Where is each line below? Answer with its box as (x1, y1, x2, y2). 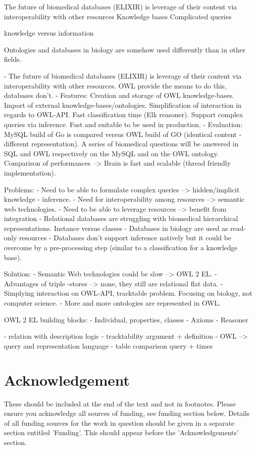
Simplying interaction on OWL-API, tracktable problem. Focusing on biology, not (4, 288, 253, 298)
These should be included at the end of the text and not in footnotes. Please (4, 398, 236, 408)
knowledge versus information (4, 28, 94, 38)
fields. (4, 54, 22, 64)
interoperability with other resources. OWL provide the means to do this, (4, 80, 227, 90)
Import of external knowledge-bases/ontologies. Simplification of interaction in (4, 99, 242, 110)
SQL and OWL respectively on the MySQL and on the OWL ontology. (4, 148, 219, 158)
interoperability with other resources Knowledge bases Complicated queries (4, 11, 232, 21)
